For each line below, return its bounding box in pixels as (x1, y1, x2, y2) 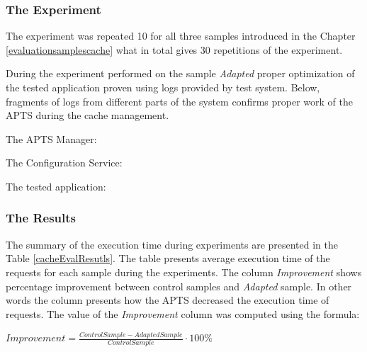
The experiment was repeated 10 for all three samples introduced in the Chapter (6, 28, 356, 43)
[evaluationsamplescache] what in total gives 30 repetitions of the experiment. (6, 42, 343, 57)
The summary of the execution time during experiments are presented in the (6, 237, 339, 251)
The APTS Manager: (6, 131, 97, 146)
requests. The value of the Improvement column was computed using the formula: (6, 306, 360, 321)
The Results (6, 209, 77, 227)
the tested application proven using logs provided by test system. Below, (6, 80, 320, 94)
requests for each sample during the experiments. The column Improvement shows (6, 264, 362, 279)
